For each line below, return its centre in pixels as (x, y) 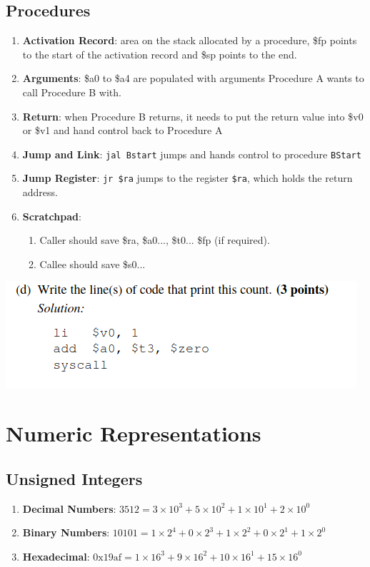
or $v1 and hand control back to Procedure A (122, 130)
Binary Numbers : (66, 532)
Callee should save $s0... (92, 264)
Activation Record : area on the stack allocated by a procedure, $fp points (190, 40)
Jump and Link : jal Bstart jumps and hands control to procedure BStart (192, 154)
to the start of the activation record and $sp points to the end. (160, 54)
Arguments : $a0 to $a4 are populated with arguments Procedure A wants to (193, 78)
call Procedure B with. (72, 92)
